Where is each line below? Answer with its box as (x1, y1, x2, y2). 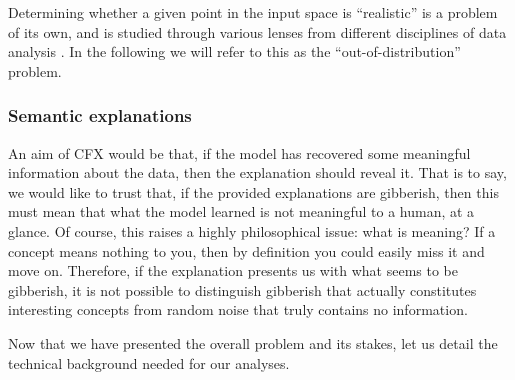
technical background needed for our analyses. (8, 352, 290, 373)
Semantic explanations (8, 103, 192, 128)
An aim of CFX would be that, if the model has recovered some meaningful (8, 142, 471, 163)
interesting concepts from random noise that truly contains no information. (8, 299, 468, 320)
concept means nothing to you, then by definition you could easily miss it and (8, 240, 485, 261)
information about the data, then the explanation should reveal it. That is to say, (8, 162, 507, 183)
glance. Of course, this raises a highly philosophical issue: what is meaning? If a (8, 220, 496, 241)
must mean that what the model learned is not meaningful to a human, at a (8, 201, 475, 222)
